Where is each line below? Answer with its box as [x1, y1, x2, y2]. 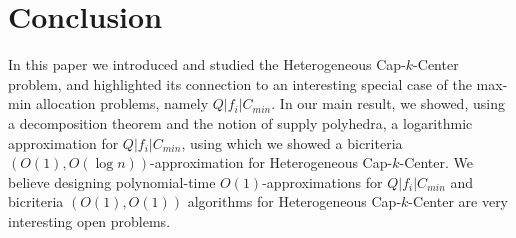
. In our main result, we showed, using [271, 93, 505, 114]
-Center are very [408, 191, 509, 212]
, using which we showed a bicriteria [181, 132, 403, 153]
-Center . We [399, 152, 474, 173]
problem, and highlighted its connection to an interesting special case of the [8, 73, 472, 94]
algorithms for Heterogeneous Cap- [187, 191, 402, 212]
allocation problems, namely [35, 93, 209, 114]
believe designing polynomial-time [8, 171, 216, 192]
